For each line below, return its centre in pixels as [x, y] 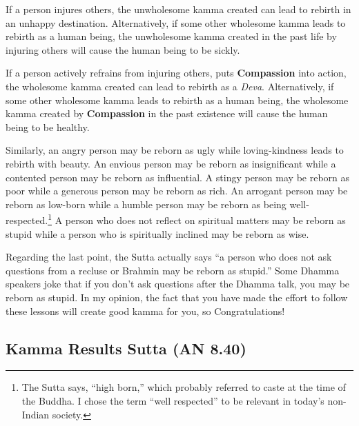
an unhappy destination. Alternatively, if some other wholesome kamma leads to [176, 22]
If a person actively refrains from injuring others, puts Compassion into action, [176, 73]
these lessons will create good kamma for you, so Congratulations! [145, 311]
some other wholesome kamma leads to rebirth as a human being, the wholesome [177, 100]
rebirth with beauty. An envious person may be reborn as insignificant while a [171, 163]
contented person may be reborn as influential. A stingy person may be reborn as [178, 177]
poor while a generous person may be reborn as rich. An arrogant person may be [177, 191]
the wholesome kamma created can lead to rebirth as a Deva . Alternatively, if [170, 86]
